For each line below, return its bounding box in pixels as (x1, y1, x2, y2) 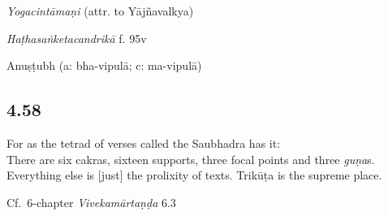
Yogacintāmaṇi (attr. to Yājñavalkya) (6, 2, 194, 19)
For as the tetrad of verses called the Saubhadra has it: (6, 134, 281, 151)
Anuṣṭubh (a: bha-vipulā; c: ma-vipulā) (6, 57, 202, 74)
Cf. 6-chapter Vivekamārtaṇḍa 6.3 (6, 193, 176, 210)
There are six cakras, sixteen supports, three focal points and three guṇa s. (6, 150, 375, 167)
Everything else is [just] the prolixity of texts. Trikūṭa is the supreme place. (6, 166, 382, 184)
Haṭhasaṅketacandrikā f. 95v (6, 29, 147, 46)
